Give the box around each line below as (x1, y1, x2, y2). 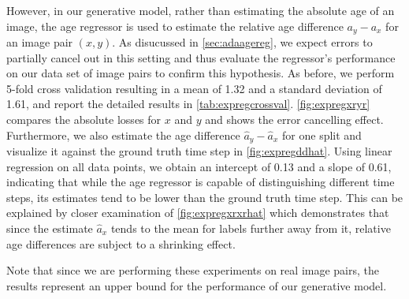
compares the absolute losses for (6, 111, 162, 128)
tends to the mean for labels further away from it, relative (110, 220, 391, 237)
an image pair (6, 34, 73, 50)
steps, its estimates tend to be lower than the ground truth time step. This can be (6, 189, 403, 205)
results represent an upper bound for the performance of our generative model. (6, 277, 387, 293)
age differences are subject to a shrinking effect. (6, 235, 236, 252)
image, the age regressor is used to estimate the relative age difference (6, 17, 344, 34)
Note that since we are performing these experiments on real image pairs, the (6, 262, 379, 278)
